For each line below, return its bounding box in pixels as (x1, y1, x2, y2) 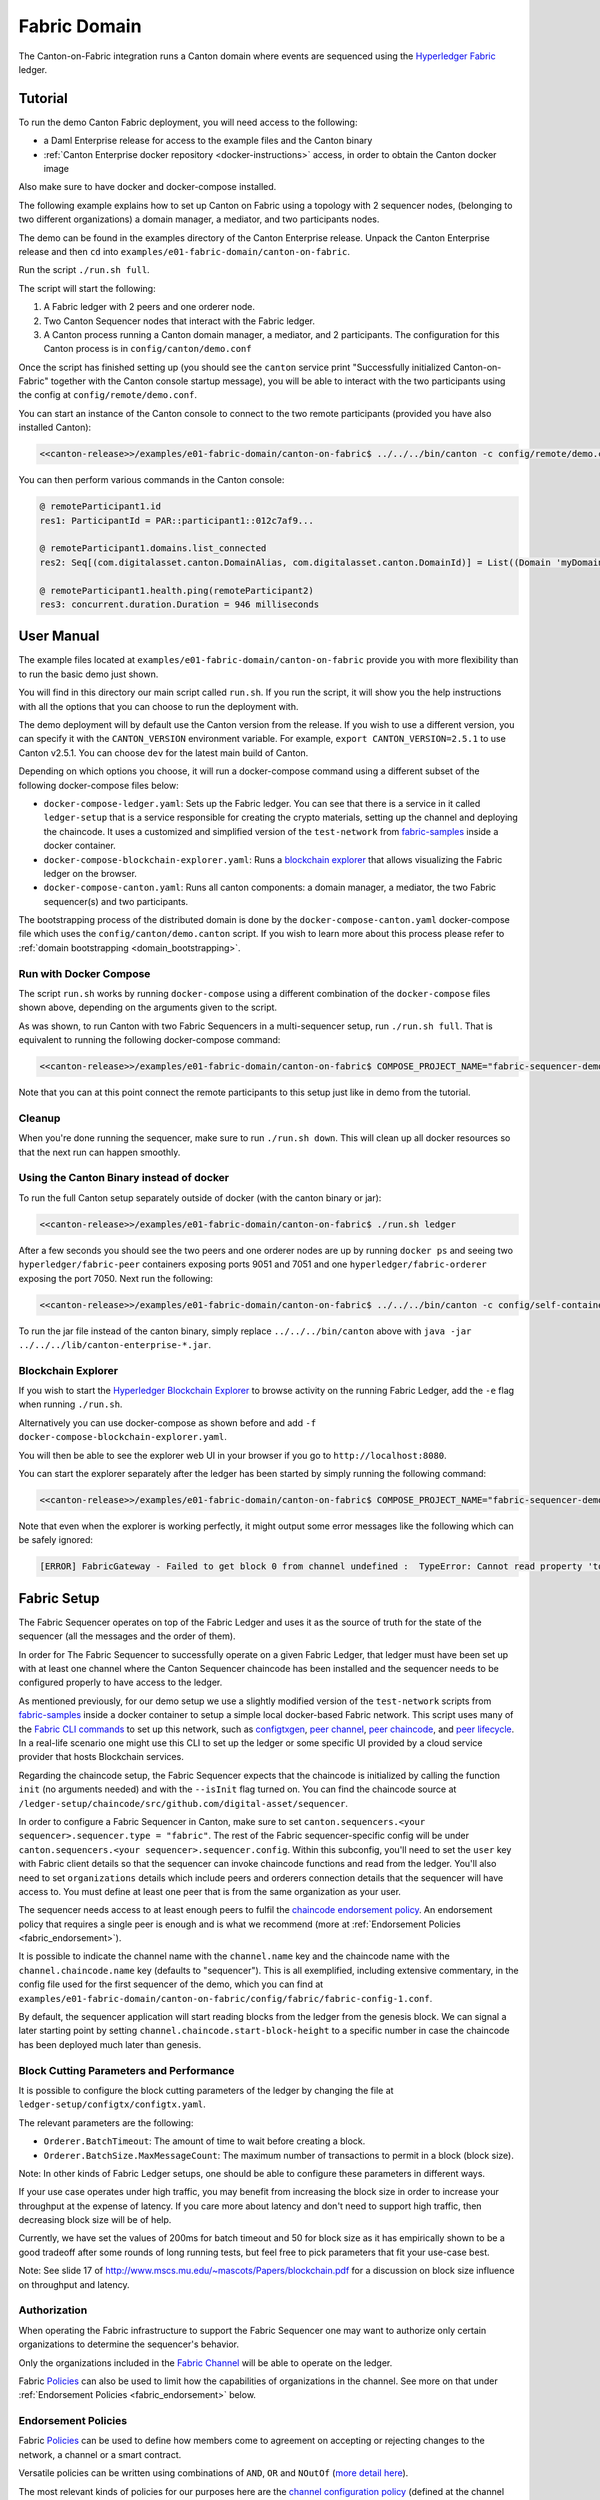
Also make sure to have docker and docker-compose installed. (18, 181, 277, 193)
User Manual (18, 628, 100, 645)
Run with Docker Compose (18, 966, 151, 980)
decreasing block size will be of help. (18, 2214, 172, 2226)
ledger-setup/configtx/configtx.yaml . (18, 2098, 207, 2110)
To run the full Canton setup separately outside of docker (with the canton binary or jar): (18, 1191, 382, 1204)
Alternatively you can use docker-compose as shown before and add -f (18, 1416, 317, 1429)
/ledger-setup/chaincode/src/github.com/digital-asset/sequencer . (18, 1797, 349, 1809)
